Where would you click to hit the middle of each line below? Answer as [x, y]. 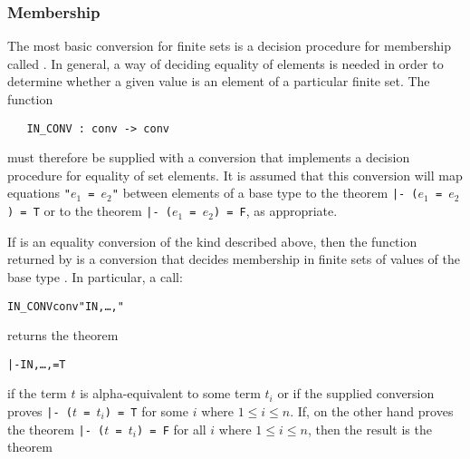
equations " [39, 193]
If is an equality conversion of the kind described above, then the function [212, 241]
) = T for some [146, 411]
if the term [37, 393]
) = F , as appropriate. [275, 211]
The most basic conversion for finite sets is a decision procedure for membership [230, 46]
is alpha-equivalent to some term [170, 393]
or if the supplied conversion [356, 393]
